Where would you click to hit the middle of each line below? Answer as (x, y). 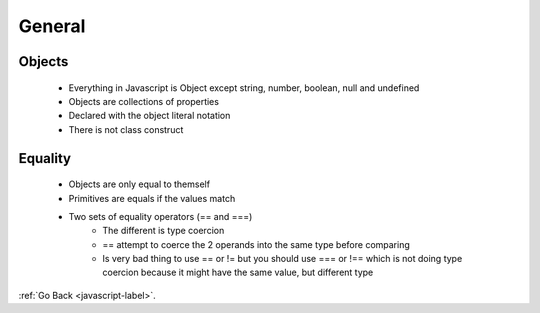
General (52, 26)
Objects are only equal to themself (139, 184)
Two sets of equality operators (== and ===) (160, 216)
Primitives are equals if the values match (152, 198)
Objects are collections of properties (144, 101)
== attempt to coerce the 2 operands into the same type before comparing (256, 244)
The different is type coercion (163, 231)
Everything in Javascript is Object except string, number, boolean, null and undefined (244, 87)
